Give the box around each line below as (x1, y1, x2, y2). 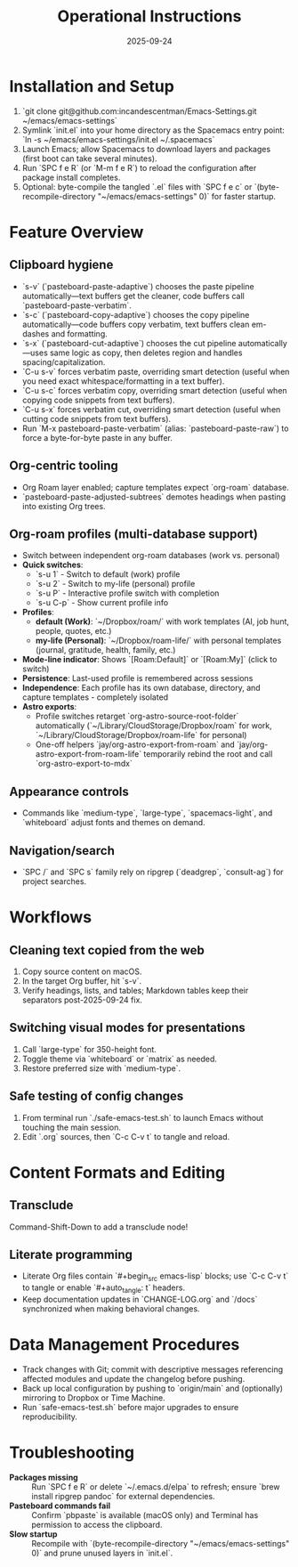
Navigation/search (9, 843, 116, 858)
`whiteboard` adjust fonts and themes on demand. (21, 817, 206, 828)
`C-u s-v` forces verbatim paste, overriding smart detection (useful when (21, 366, 290, 377)
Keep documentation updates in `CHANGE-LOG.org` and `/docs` (21, 1294, 258, 1304)
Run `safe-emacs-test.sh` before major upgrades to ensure (21, 1401, 239, 1412)
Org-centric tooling (9, 459, 118, 474)
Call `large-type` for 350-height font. (21, 1043, 157, 1054)
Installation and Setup (9, 76, 175, 96)
